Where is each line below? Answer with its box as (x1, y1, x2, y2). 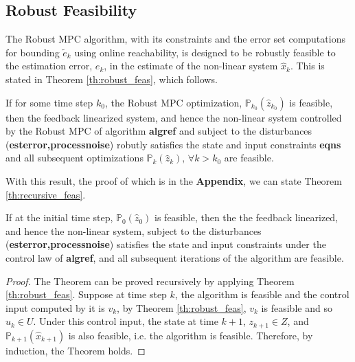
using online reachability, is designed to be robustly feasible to (74, 45, 336, 59)
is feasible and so (261, 300, 332, 315)
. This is (290, 58, 325, 73)
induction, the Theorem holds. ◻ (5, 343, 146, 357)
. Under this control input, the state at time (33, 314, 218, 328)
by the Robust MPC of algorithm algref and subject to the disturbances (5, 124, 312, 138)
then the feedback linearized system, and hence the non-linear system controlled (5, 110, 342, 124)
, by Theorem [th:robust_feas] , (117, 300, 247, 315)
